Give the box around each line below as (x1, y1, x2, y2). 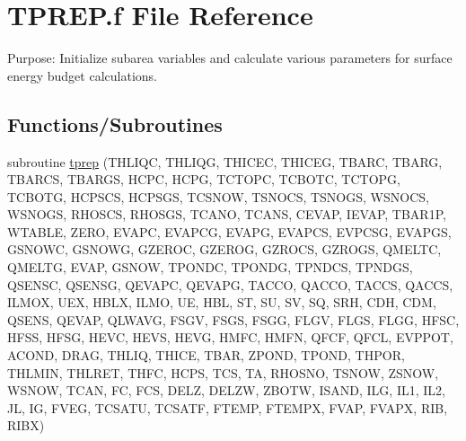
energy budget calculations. (7, 66, 157, 84)
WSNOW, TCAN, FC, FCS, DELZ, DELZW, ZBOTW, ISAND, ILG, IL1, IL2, (7, 381, 445, 400)
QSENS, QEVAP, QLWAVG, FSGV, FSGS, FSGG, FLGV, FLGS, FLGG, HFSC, (7, 310, 460, 329)
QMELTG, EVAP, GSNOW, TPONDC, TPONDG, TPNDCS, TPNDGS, (7, 258, 413, 277)
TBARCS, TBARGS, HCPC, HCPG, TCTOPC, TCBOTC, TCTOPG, (7, 170, 400, 189)
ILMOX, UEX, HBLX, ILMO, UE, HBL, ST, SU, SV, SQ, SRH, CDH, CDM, (7, 293, 436, 312)
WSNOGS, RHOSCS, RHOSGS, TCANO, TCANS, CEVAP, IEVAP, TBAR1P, (7, 205, 446, 224)
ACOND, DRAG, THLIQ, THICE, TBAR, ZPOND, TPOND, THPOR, (7, 346, 405, 365)
